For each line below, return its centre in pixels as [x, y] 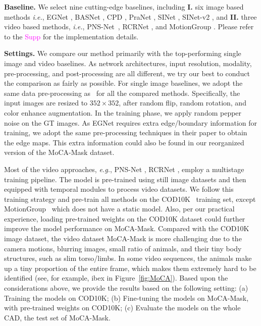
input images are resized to [46, 103]
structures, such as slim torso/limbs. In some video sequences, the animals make [128, 258]
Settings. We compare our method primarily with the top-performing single [123, 53]
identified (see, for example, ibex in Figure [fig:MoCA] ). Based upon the [116, 278]
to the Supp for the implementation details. [71, 36]
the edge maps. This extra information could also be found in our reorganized [124, 142]
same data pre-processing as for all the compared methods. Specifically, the [122, 93]
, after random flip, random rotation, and [182, 103]
